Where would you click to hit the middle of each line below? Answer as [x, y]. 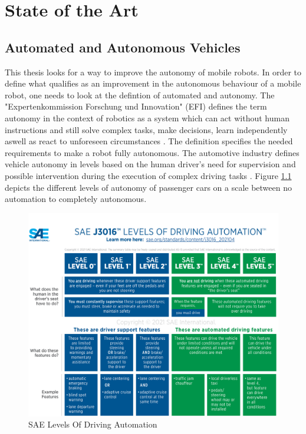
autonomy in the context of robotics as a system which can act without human [147, 117]
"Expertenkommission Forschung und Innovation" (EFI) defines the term [136, 106]
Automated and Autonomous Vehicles [123, 47]
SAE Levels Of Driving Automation [93, 424]
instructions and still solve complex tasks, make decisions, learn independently [146, 129]
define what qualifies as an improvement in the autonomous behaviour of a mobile [153, 83]
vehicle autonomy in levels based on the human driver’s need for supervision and [150, 164]
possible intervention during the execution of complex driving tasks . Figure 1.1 [148, 175]
